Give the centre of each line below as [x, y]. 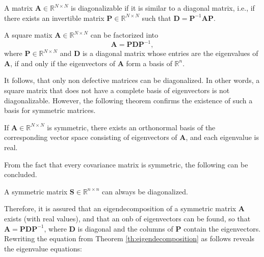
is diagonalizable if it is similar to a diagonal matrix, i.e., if [163, 8]
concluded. [21, 174]
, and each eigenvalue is [222, 137]
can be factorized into [124, 35]
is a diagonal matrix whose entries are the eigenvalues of [170, 53]
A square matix [28, 35]
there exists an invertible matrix [54, 18]
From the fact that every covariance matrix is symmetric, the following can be [126, 164]
